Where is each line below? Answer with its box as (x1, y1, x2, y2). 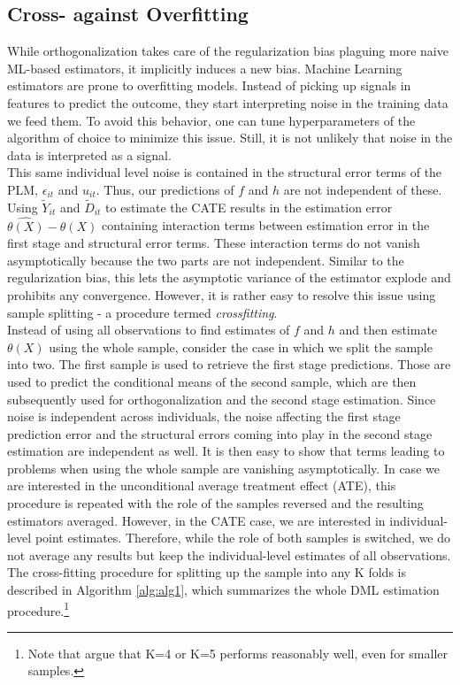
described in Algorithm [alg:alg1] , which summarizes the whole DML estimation (7, 581, 440, 599)
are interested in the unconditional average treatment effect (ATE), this (7, 476, 396, 495)
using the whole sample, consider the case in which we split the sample (49, 337, 433, 356)
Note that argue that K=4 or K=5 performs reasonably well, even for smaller (27, 643, 448, 662)
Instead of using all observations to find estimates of (7, 320, 290, 339)
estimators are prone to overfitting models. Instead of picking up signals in (7, 76, 411, 95)
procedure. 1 (7, 598, 70, 620)
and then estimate (339, 320, 438, 339)
